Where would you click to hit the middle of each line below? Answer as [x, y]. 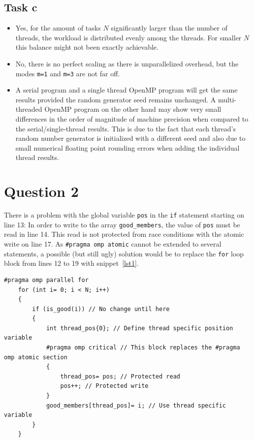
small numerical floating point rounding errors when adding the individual [127, 147]
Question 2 [41, 191]
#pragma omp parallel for [46, 280]
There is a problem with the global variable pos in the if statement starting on [124, 215]
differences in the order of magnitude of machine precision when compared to [132, 119]
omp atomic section [36, 357]
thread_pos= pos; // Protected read [120, 376]
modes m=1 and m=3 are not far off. [68, 73]
